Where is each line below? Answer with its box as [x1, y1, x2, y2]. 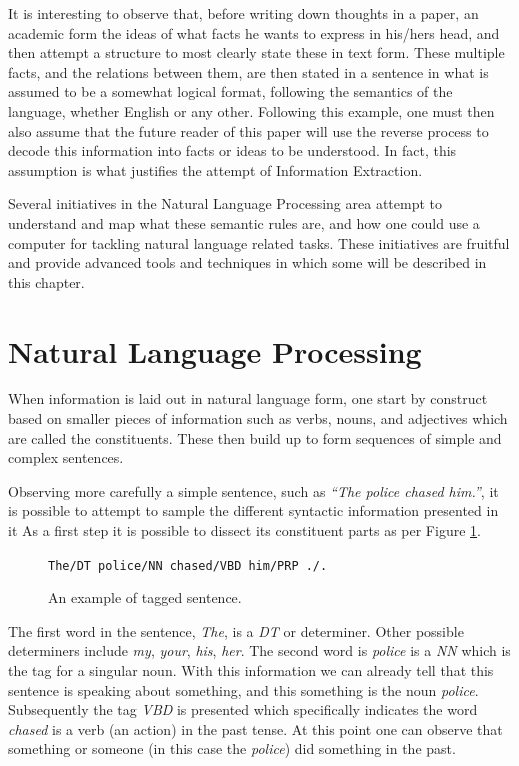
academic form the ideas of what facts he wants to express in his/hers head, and [8, 22, 500, 43]
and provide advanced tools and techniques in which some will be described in [8, 252, 487, 273]
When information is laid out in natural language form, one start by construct [8, 388, 488, 409]
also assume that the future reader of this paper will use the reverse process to [8, 120, 489, 141]
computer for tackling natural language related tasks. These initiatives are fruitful [8, 232, 510, 253]
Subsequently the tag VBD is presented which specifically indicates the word [8, 699, 478, 720]
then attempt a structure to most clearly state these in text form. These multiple [8, 42, 505, 63]
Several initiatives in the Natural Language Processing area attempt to [8, 193, 442, 214]
